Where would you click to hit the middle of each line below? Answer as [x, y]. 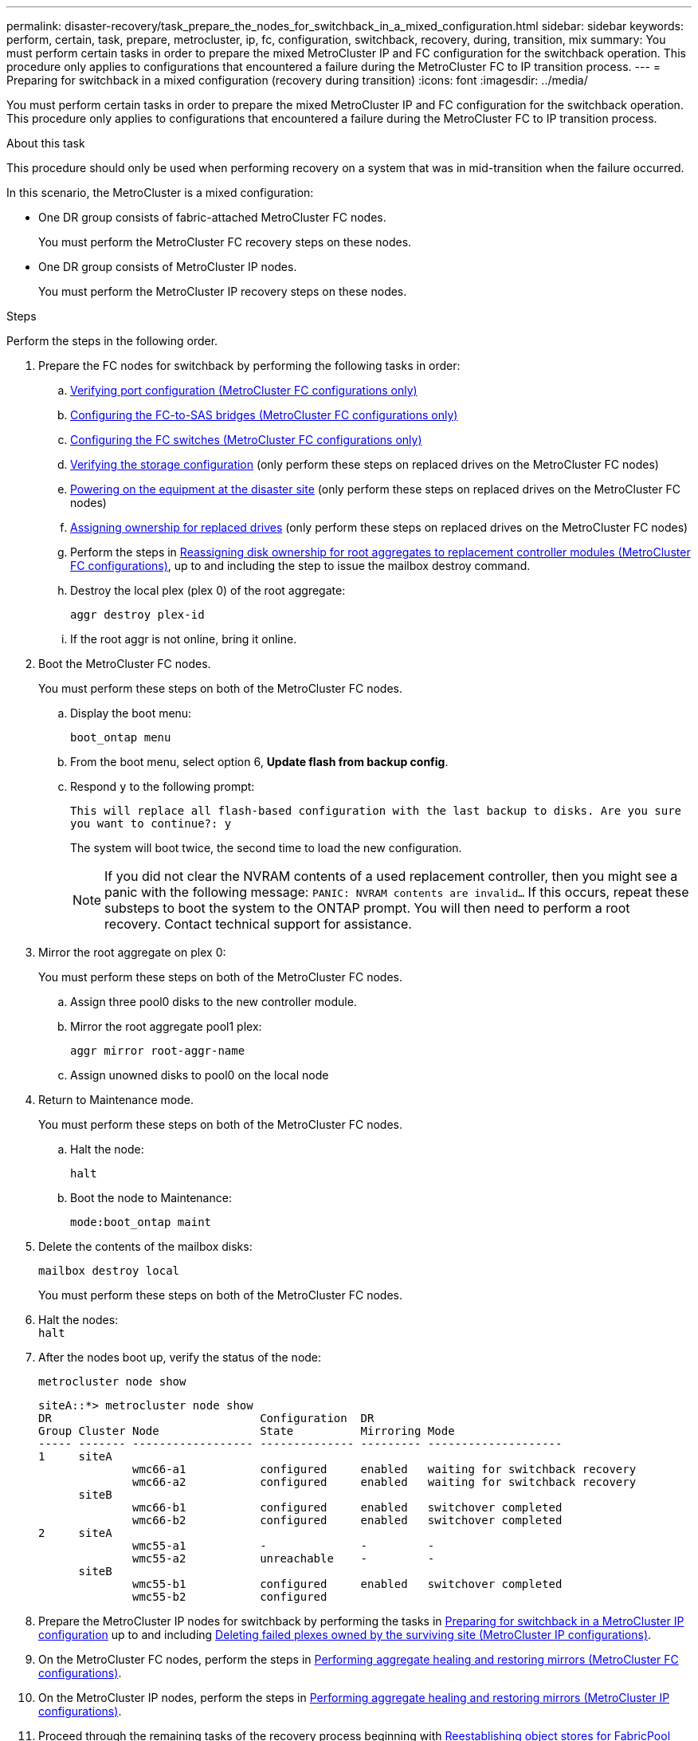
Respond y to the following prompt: [163, 786]
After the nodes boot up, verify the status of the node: [180, 1357]
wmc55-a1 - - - [284, 1546]
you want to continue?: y [151, 823]
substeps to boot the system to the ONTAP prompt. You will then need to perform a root [367, 908]
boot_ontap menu [121, 737]
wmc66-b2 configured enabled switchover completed [347, 1520]
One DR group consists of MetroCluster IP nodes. [168, 267]
